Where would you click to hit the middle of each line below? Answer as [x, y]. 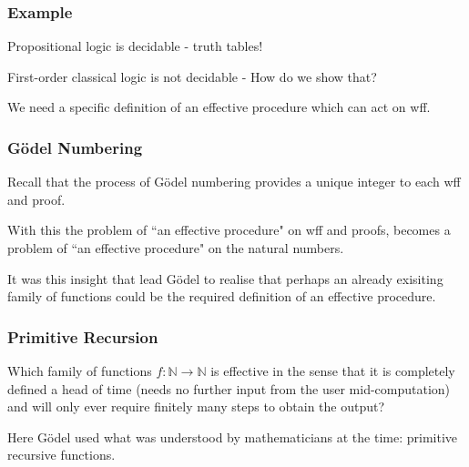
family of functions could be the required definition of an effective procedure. [222, 296]
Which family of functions [80, 371]
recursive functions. [61, 455]
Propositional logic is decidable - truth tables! [135, 46]
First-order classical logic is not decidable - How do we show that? [192, 76]
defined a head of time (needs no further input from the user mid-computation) [229, 388]
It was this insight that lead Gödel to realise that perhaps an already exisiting [225, 278]
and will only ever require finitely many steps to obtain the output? [196, 406]
